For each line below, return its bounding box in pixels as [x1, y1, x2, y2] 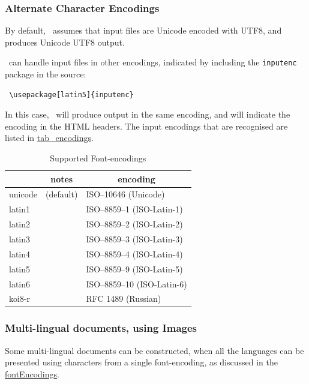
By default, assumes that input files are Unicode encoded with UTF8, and [5, 24, 282, 37]
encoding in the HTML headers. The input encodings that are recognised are [5, 119, 288, 132]
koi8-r [9, 292, 31, 305]
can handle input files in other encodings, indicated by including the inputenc [8, 56, 297, 68]
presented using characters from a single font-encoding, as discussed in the [5, 356, 278, 368]
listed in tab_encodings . [5, 131, 94, 144]
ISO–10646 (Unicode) [86, 188, 165, 200]
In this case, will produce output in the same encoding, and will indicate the [5, 108, 290, 121]
